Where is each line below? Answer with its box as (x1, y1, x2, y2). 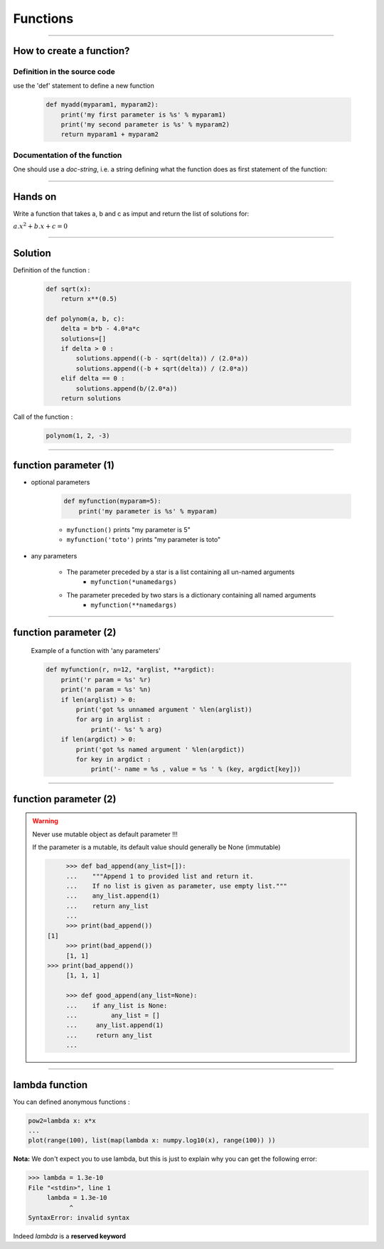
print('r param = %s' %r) (60, 676, 151, 684)
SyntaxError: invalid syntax (28, 1213, 130, 1221)
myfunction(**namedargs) (90, 601, 177, 610)
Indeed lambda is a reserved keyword (13, 1231, 127, 1240)
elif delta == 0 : (60, 374, 125, 383)
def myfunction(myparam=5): (63, 497, 161, 505)
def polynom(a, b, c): (46, 314, 125, 323)
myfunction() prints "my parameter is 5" (66, 525, 191, 533)
